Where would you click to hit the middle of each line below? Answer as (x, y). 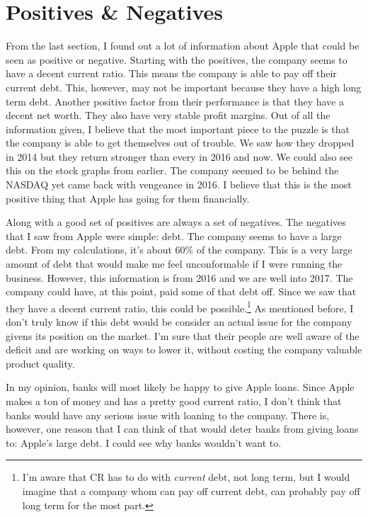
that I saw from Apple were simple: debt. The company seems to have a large (174, 235)
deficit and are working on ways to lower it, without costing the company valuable (184, 350)
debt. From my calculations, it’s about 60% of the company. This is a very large (179, 250)
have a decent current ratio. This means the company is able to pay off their (171, 73)
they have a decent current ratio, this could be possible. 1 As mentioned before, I (180, 307)
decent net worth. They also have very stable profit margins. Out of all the (168, 115)
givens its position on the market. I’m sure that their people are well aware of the (183, 335)
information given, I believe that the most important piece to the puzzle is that (178, 129)
